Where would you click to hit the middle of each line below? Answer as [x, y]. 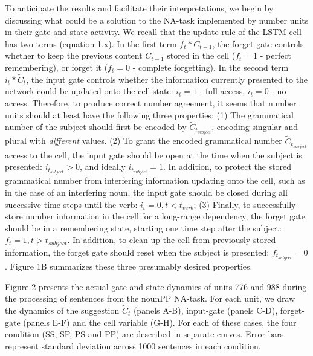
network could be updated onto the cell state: [89, 91]
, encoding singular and [255, 127]
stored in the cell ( [201, 55]
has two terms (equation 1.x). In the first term [91, 43]
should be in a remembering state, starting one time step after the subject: [143, 228]
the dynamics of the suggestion [62, 310]
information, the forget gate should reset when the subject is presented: [137, 252]
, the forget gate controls [258, 43]
